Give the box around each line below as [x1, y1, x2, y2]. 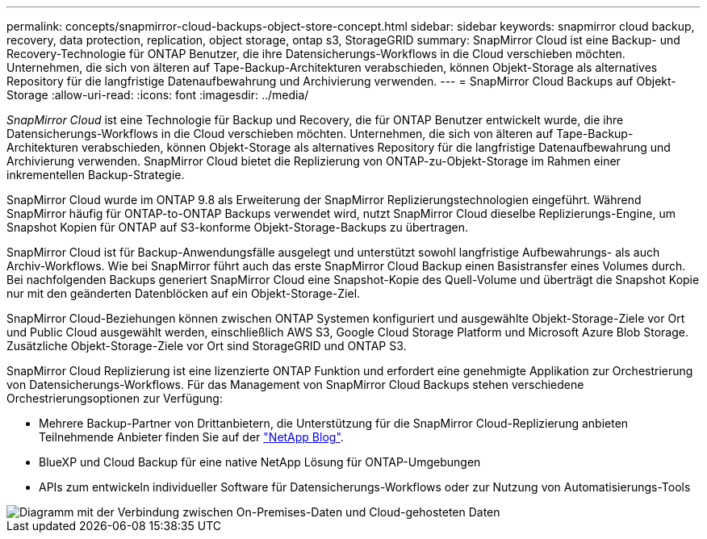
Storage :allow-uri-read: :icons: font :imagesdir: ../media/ [6, 88, 309, 102]
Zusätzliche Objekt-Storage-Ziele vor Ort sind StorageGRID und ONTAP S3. [6, 339, 407, 353]
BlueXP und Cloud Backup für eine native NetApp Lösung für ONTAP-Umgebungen [39, 455, 481, 469]
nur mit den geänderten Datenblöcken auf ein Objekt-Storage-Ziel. [6, 286, 361, 300]
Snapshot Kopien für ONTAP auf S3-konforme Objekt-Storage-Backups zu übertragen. [6, 220, 469, 234]
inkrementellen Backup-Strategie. [6, 168, 185, 182]
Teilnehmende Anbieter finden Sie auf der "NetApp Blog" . [39, 430, 344, 444]
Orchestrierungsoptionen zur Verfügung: [6, 391, 223, 405]
